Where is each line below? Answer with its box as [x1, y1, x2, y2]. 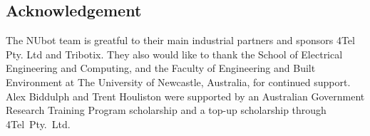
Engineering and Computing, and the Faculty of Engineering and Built [6, 61, 316, 75]
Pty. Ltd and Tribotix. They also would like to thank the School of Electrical [6, 46, 343, 61]
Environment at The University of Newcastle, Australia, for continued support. [6, 74, 351, 89]
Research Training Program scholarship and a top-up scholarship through [6, 103, 327, 117]
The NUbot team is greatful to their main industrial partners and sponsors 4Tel [6, 33, 355, 48]
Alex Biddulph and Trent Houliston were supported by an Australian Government [6, 88, 365, 103]
